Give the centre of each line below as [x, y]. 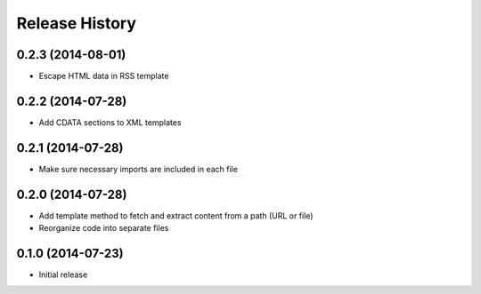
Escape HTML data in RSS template [104, 76]
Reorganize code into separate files [104, 228]
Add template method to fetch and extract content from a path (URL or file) [176, 215]
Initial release [63, 274]
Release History [77, 23]
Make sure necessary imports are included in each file [138, 169]
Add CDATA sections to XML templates [110, 122]
